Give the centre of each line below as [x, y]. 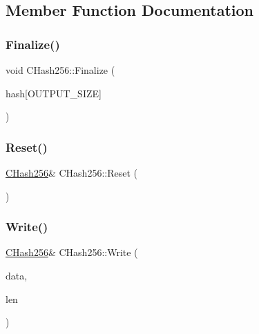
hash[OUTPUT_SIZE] [54, 93]
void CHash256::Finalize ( [60, 70]
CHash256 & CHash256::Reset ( [71, 173]
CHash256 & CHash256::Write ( [72, 252]
